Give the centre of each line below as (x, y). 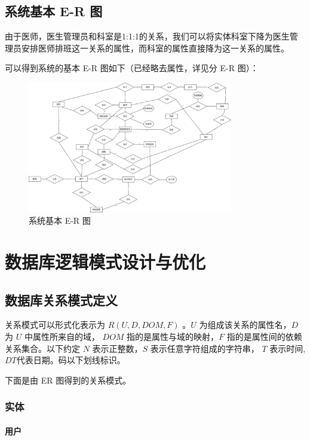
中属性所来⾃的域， (62, 336)
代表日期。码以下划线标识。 (71, 360)
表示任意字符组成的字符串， (205, 348)
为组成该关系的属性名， (245, 325)
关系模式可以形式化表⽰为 (55, 325)
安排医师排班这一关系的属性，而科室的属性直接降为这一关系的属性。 (155, 48)
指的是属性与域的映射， (173, 336)
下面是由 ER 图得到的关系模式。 (68, 380)
